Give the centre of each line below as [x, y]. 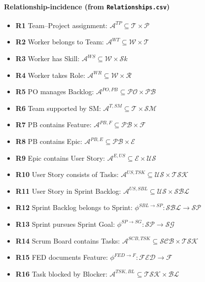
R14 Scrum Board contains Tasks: [68, 240]
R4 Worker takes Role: [50, 75]
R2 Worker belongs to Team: [60, 42]
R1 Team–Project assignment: [61, 25]
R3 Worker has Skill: [48, 58]
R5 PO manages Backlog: [55, 91]
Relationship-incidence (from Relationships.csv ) [87, 6]
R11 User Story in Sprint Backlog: [68, 191]
